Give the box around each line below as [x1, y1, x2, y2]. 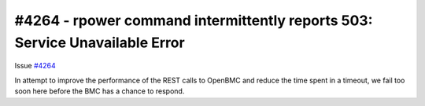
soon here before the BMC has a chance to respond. [14, 86, 185, 96]
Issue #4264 [14, 61, 57, 71]
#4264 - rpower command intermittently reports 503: [14, 12, 373, 29]
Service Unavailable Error [14, 34, 185, 51]
